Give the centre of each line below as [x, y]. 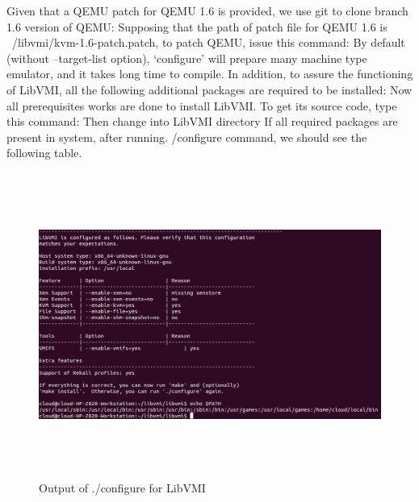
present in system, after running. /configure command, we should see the [187, 137]
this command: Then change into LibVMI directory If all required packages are [202, 121]
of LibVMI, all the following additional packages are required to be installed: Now [209, 89]
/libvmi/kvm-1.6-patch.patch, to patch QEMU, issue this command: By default [208, 42]
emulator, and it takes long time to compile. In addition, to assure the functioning [210, 74]
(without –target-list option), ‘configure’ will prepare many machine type [187, 58]
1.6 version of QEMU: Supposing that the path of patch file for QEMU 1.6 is [197, 26]
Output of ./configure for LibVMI [122, 488]
